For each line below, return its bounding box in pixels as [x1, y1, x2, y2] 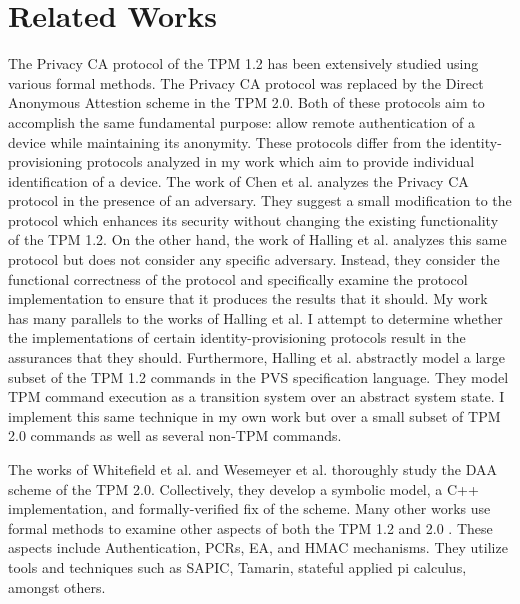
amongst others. [8, 576, 106, 597]
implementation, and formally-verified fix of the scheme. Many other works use [8, 498, 491, 519]
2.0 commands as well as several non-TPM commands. [8, 425, 342, 446]
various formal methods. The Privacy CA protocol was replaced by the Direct [8, 72, 484, 93]
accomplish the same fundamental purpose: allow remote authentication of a [8, 111, 475, 132]
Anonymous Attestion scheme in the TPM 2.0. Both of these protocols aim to [8, 92, 485, 113]
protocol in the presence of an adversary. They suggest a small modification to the [8, 190, 512, 211]
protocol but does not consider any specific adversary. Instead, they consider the [8, 249, 500, 270]
